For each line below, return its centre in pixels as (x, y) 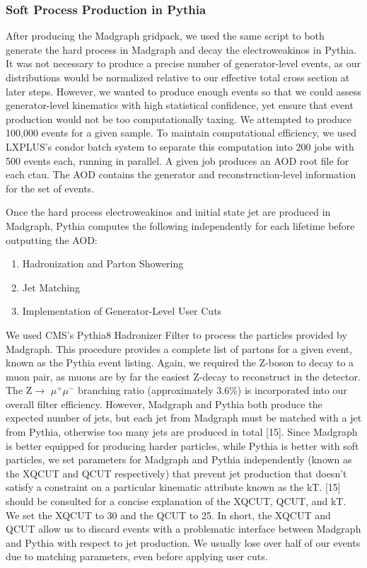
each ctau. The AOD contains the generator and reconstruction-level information (181, 174)
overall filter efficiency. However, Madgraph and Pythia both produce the (164, 404)
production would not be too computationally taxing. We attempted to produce (179, 118)
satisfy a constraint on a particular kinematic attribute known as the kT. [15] (173, 487)
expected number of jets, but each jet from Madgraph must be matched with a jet (184, 418)
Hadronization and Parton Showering (103, 263)
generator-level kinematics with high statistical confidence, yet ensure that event (180, 105)
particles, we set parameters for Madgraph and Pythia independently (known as (179, 459)
